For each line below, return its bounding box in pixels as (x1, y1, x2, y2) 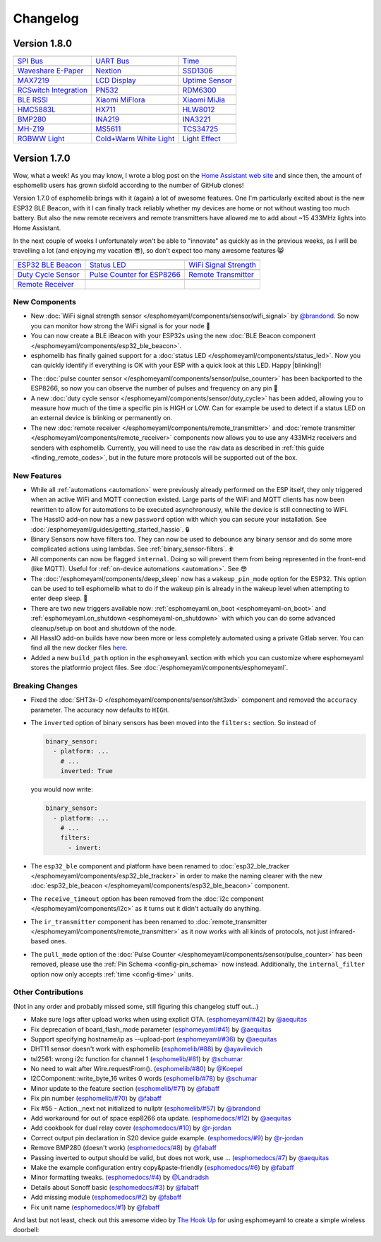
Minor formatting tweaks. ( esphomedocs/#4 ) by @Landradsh (30, 1173, 210, 1182)
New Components (13, 297, 77, 307)
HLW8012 (182, 105, 215, 114)
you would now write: (30, 785, 93, 794)
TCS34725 (182, 124, 219, 134)
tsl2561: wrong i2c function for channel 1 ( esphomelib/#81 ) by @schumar (30, 1054, 243, 1063)
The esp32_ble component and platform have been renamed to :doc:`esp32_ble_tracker (30, 861, 290, 870)
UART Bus (95, 56, 130, 66)
